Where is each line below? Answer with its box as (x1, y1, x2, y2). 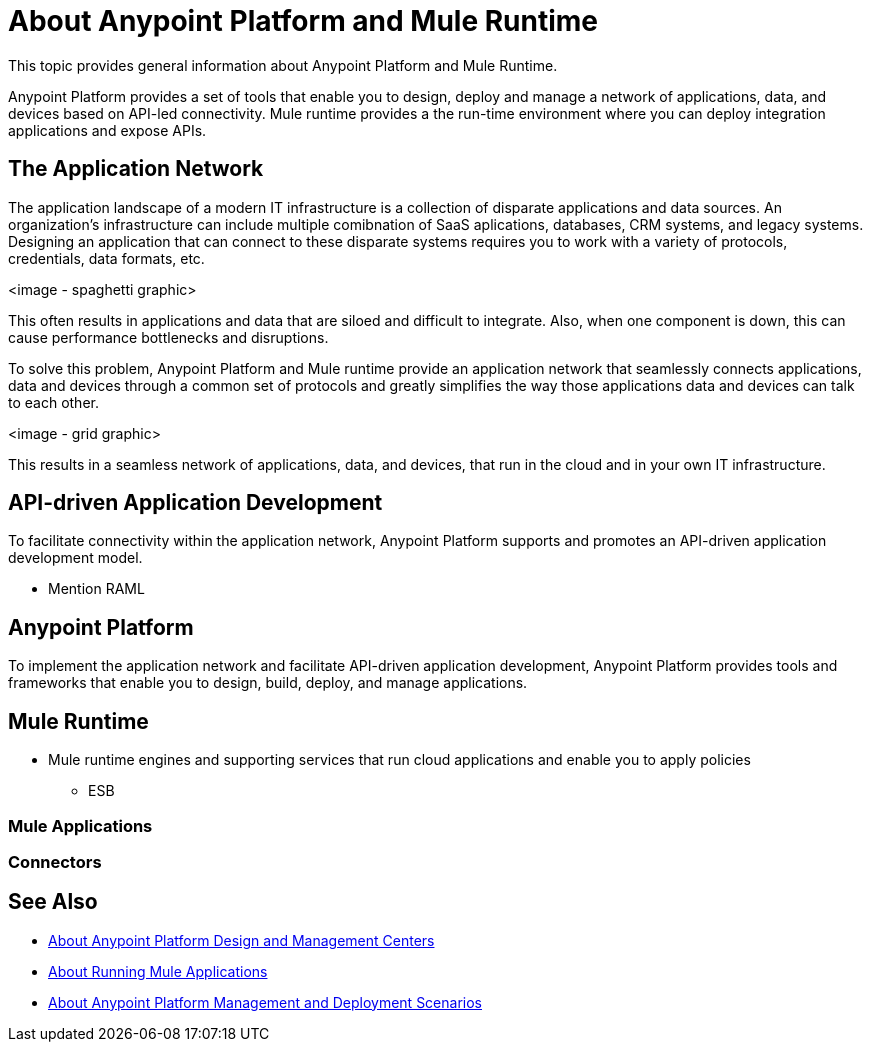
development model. (8, 549, 143, 567)
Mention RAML (48, 580, 145, 598)
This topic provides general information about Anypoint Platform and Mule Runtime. (8, 56, 558, 74)
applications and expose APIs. (8, 121, 207, 139)
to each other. (8, 393, 99, 411)
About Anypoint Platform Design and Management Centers (48, 931, 435, 949)
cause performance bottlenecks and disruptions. (8, 328, 329, 346)
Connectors (8, 851, 102, 872)
